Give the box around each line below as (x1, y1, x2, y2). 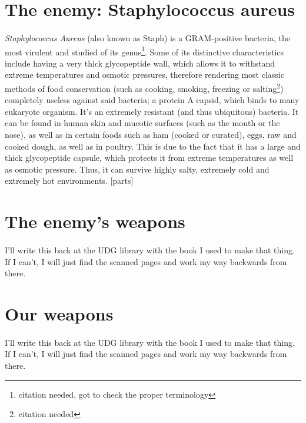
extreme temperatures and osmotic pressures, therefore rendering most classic (5, 68, 284, 81)
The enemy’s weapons (5, 209, 185, 233)
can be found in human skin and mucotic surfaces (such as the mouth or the (5, 117, 280, 129)
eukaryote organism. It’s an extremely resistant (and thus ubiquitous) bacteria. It (5, 105, 299, 117)
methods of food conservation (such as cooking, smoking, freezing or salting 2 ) (5, 81, 284, 94)
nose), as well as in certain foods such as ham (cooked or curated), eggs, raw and (5, 128, 297, 141)
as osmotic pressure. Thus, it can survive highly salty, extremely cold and (5, 163, 270, 175)
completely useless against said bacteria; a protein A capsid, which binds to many (5, 94, 300, 106)
